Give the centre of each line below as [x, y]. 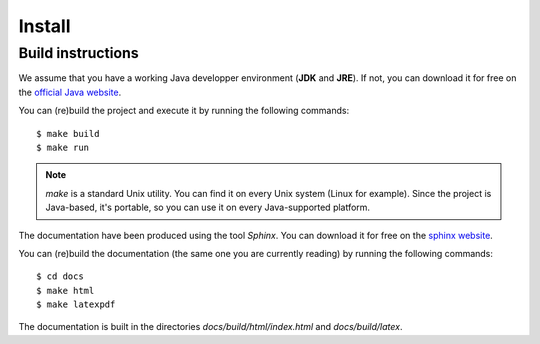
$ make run [63, 147]
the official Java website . [70, 92]
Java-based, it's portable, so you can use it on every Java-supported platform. [207, 207]
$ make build [68, 133]
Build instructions [78, 53]
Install [44, 26]
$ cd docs [60, 276]
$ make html [65, 290]
